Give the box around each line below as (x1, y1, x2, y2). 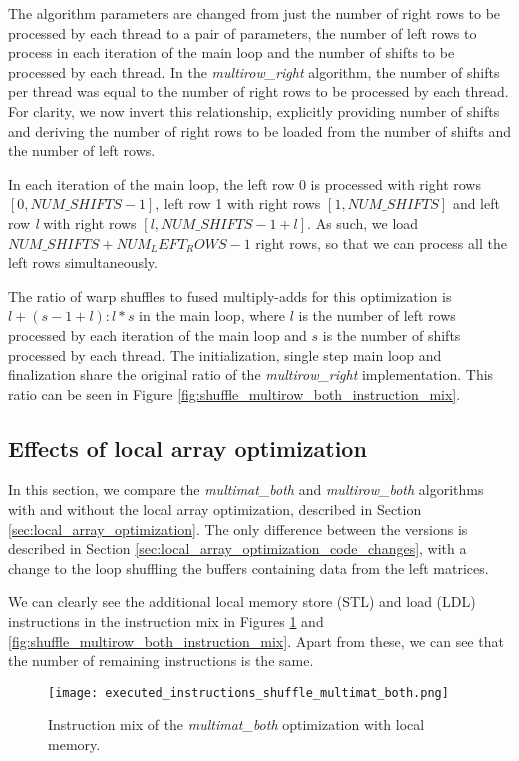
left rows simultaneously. (8, 252, 158, 273)
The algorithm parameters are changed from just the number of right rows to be (8, 3, 501, 23)
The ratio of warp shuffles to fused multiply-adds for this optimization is (8, 285, 452, 306)
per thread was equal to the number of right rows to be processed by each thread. (8, 81, 509, 102)
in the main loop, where (139, 305, 285, 326)
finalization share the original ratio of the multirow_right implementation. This (8, 364, 494, 385)
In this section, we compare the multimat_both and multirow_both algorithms (8, 479, 484, 500)
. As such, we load (307, 212, 419, 233)
